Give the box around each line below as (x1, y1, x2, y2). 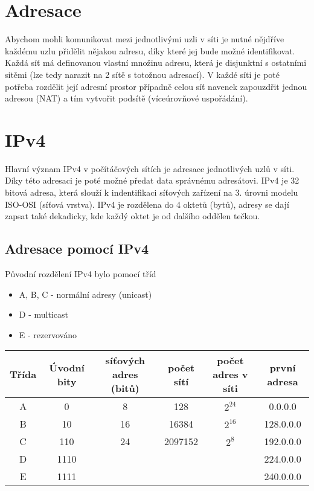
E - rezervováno (19, 328, 77, 341)
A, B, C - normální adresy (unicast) (19, 287, 152, 300)
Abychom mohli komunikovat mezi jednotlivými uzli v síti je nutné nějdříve (5, 33, 284, 45)
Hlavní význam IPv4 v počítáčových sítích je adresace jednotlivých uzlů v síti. (5, 162, 295, 175)
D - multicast (19, 308, 68, 321)
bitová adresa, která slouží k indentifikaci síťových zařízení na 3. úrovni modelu (5, 186, 298, 198)
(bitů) (111, 381, 139, 396)
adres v (213, 367, 248, 382)
